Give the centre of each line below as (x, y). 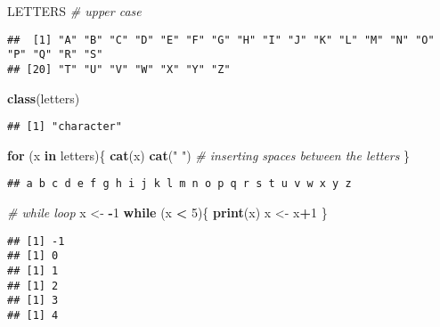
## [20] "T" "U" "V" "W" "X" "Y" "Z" (119, 69)
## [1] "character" (65, 127)
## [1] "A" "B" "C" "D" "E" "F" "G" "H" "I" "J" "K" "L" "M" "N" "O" (221, 40)
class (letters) (44, 98)
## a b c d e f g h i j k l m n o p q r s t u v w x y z (179, 184)
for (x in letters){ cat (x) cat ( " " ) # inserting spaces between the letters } (209, 155)
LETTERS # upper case (74, 11)
